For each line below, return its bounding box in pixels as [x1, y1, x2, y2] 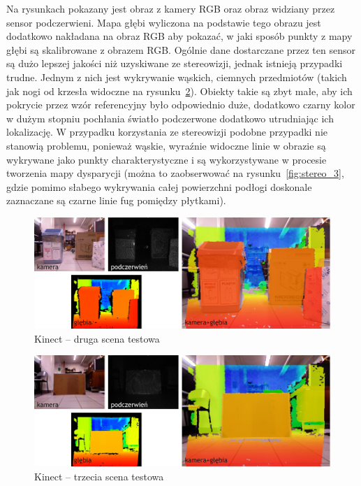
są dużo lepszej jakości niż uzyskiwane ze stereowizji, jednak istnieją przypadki [6, 56, 343, 71]
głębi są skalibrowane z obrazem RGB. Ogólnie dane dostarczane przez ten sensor [6, 42, 355, 57]
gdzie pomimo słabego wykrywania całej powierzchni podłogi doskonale [6, 179, 312, 194]
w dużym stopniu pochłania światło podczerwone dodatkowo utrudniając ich [6, 110, 334, 125]
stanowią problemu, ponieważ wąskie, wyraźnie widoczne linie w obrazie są [6, 138, 326, 152]
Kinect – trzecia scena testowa [34, 469, 164, 483]
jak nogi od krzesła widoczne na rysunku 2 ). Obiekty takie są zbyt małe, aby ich [6, 83, 353, 98]
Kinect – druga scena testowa [34, 331, 160, 345]
